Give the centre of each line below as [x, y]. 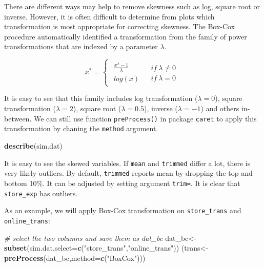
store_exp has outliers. [41, 193]
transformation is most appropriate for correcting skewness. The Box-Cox [120, 26]
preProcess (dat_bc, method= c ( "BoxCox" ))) [75, 258]
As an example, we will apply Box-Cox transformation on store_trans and [123, 210]
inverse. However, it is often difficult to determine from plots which [109, 16]
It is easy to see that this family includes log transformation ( [101, 98]
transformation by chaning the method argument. [81, 128]
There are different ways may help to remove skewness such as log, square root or [132, 6]
